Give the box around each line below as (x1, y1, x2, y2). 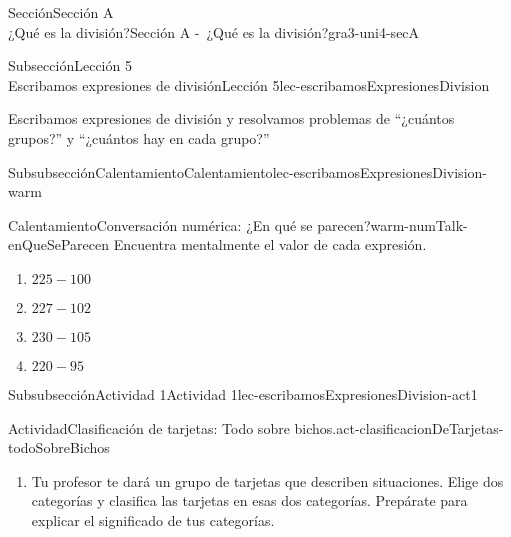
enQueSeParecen (8, 234, 109, 255)
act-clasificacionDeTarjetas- (336, 417, 504, 438)
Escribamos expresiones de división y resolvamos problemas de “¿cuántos (8, 108, 455, 129)
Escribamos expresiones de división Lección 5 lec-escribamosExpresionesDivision (8, 74, 490, 95)
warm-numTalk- (370, 214, 468, 235)
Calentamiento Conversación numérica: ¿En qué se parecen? (8, 214, 371, 235)
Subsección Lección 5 (8, 55, 132, 76)
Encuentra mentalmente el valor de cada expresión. (113, 234, 427, 255)
